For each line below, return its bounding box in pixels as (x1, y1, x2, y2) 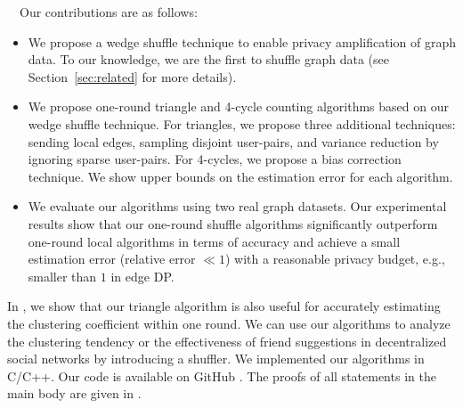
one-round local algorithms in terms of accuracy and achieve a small (28, 232, 401, 250)
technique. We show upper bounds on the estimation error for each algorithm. (28, 167, 453, 185)
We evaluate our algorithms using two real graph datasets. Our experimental (28, 197, 447, 216)
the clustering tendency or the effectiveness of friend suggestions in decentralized (7, 331, 447, 350)
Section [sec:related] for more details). (28, 67, 237, 86)
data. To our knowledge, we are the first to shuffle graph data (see (28, 50, 389, 69)
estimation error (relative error (28, 249, 196, 268)
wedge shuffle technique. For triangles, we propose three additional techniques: (28, 114, 456, 133)
